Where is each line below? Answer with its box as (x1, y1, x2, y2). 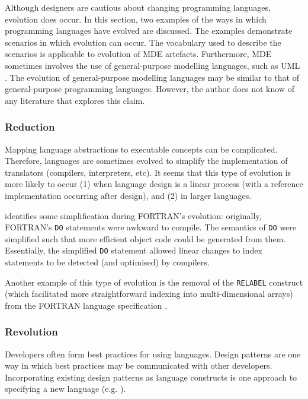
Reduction (5, 119, 55, 134)
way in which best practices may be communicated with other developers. (5, 359, 272, 372)
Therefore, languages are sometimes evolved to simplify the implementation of (5, 154, 288, 167)
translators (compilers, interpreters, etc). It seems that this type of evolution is (5, 166, 291, 178)
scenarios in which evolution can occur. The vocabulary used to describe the (5, 36, 281, 48)
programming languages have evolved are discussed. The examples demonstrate (5, 24, 293, 37)
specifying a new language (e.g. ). (5, 382, 126, 395)
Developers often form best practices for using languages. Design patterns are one (5, 347, 301, 360)
